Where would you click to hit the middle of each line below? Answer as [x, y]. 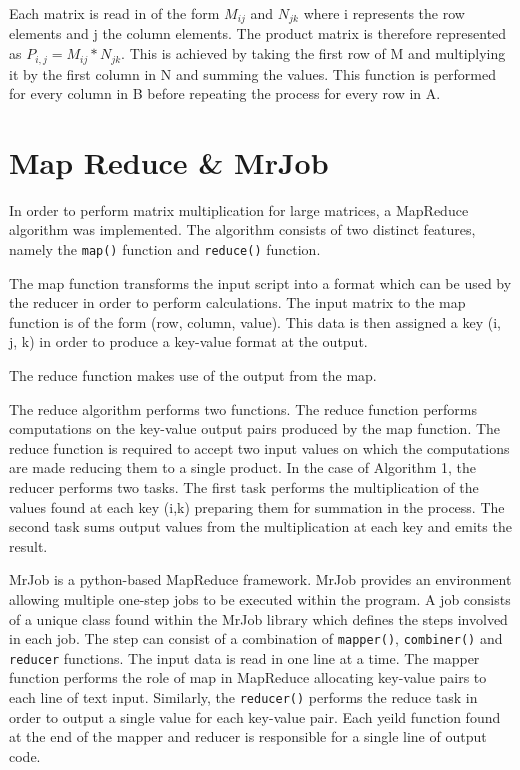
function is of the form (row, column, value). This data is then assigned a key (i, [255, 321]
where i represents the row [384, 13]
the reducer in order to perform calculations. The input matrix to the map [237, 302]
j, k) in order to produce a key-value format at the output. [188, 341]
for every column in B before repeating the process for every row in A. [225, 93]
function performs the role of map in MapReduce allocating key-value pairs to [248, 677]
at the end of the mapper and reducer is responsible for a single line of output [248, 736]
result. [28, 545]
